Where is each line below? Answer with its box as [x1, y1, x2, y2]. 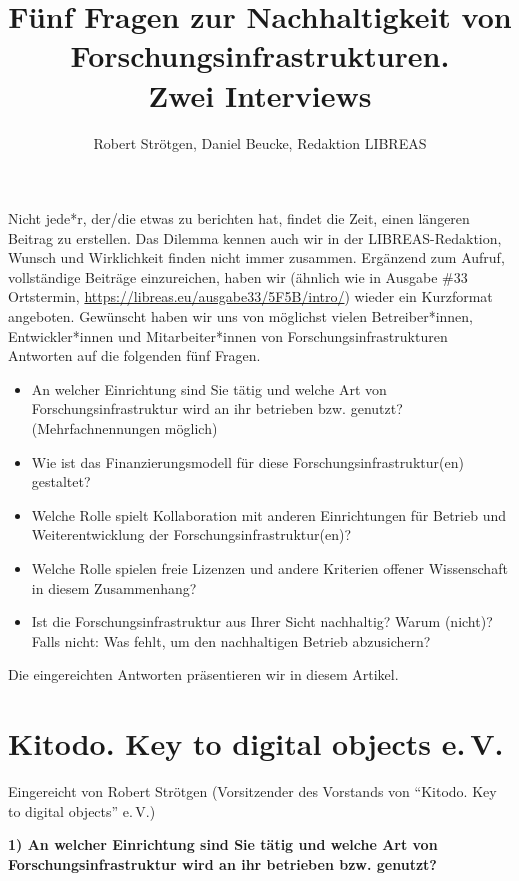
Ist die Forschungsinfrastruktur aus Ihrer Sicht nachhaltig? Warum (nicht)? [31, 611, 493, 632]
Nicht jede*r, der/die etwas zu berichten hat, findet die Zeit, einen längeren [8, 208, 470, 229]
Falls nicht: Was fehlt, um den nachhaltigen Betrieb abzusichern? [31, 630, 431, 651]
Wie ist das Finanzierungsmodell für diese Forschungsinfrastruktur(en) [31, 451, 464, 472]
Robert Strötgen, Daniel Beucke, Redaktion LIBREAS [93, 132, 427, 153]
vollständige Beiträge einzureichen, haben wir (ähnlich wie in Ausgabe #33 [8, 266, 468, 287]
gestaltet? [31, 471, 91, 492]
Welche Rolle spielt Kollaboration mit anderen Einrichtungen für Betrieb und [31, 504, 506, 525]
